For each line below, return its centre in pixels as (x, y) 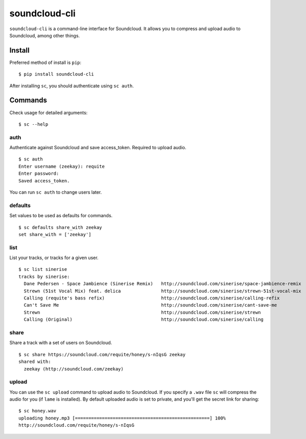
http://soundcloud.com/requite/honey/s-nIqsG (77, 425)
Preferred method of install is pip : (45, 62)
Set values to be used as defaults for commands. (61, 216)
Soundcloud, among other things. (45, 35)
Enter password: (39, 174)
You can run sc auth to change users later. (56, 192)
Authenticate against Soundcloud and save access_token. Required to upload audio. (98, 148)
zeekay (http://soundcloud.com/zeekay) (74, 369)
